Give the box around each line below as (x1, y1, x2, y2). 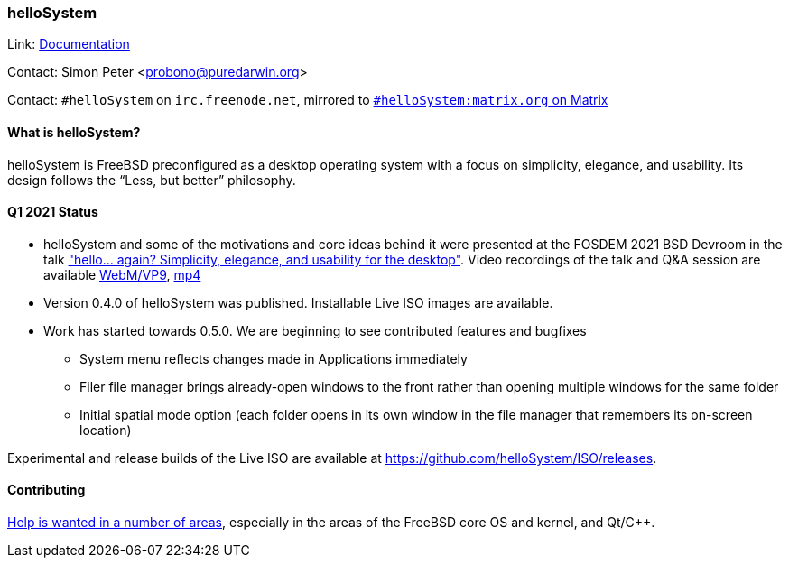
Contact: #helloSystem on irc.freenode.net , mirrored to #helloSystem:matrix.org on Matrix (7, 92, 608, 108)
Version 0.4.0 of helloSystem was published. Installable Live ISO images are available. (43, 294, 553, 310)
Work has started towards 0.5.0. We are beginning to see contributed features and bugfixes (43, 322, 587, 338)
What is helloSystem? (7, 124, 141, 140)
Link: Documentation (7, 36, 130, 52)
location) (79, 421, 132, 438)
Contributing (7, 482, 86, 498)
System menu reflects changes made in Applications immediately (79, 350, 468, 366)
